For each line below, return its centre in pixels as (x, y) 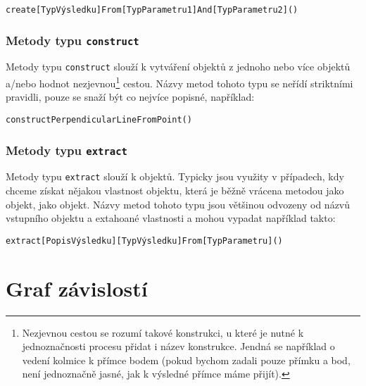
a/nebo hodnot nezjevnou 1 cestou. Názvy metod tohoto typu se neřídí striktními (179, 82)
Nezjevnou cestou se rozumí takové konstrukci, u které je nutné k (163, 332)
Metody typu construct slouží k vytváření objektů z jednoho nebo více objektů (178, 67)
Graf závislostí (77, 288)
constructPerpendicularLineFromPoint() (99, 119)
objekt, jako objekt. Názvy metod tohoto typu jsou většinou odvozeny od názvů (178, 204)
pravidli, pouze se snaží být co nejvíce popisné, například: (130, 97)
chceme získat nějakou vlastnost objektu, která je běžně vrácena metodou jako (175, 191)
